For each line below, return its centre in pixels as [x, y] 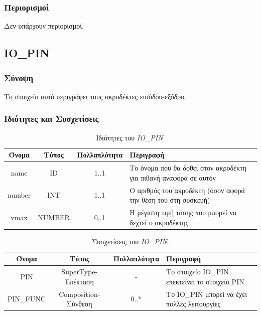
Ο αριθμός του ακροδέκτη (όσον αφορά [187, 190]
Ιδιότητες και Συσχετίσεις [51, 119]
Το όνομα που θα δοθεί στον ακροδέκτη [188, 168]
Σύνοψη [19, 77]
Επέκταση [79, 281]
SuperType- [80, 272]
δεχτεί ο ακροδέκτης [159, 222]
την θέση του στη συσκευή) [170, 200]
